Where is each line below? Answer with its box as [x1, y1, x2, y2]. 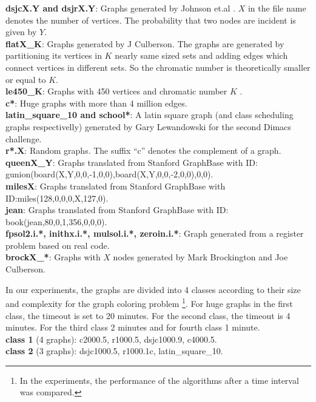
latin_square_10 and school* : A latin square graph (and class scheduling [5, 108, 294, 121]
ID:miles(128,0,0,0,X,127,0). [5, 191, 109, 204]
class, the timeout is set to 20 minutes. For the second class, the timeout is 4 [5, 309, 291, 321]
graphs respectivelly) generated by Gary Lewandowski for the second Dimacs [5, 120, 291, 133]
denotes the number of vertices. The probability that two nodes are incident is [5, 13, 296, 26]
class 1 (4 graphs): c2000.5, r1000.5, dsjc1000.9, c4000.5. [5, 332, 217, 345]
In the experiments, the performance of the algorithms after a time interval [19, 374, 299, 386]
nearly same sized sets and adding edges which [115, 49, 288, 62]
